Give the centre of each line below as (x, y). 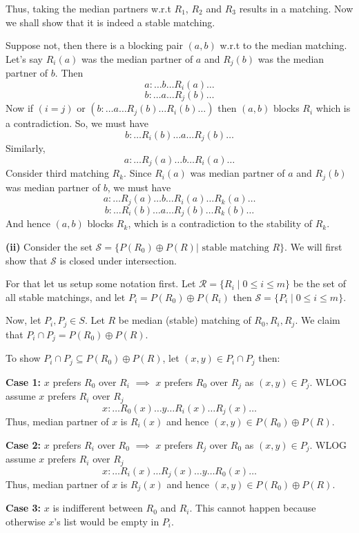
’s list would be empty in (107, 522)
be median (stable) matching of (185, 320)
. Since (138, 173)
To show (23, 358)
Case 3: (23, 508)
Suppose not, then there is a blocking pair (94, 45)
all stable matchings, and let (66, 297)
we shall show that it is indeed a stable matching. (110, 22)
